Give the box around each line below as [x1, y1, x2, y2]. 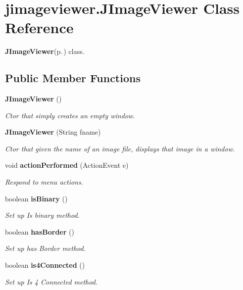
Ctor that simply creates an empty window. [5, 110, 135, 120]
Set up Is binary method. [5, 210, 80, 220]
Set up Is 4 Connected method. [5, 276, 98, 287]
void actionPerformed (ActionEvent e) [5, 160, 129, 170]
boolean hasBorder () [5, 226, 74, 237]
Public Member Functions [5, 70, 141, 86]
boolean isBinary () [5, 193, 68, 203]
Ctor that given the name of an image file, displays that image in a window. [5, 143, 235, 153]
